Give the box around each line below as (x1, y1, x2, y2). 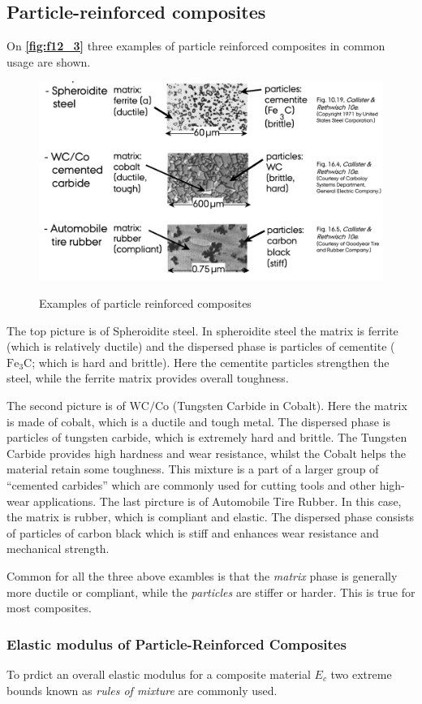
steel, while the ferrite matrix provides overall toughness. (6, 369, 289, 387)
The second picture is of (6, 397, 126, 414)
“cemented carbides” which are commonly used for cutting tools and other (6, 477, 376, 494)
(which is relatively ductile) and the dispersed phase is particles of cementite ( (6, 338, 395, 355)
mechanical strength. (6, 540, 110, 557)
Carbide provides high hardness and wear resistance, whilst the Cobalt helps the (6, 444, 406, 461)
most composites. (6, 599, 92, 616)
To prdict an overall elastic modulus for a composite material (6, 666, 311, 683)
